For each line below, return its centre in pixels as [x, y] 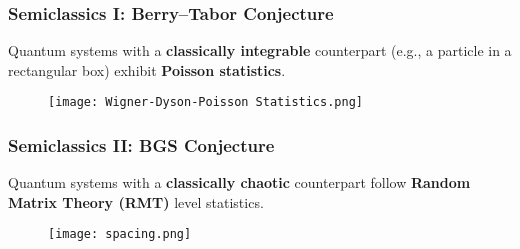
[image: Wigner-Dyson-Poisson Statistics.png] [205, 102]
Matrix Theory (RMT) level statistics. [136, 201]
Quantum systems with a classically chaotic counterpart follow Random [239, 182]
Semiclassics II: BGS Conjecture [141, 144]
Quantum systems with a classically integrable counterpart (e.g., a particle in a [260, 50]
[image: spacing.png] [120, 234]
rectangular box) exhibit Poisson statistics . [147, 69]
